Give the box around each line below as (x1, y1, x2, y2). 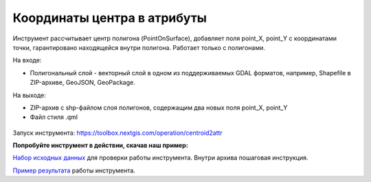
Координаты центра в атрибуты (12, 10, 207, 25)
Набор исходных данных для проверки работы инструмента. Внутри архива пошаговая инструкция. (12, 154, 308, 162)
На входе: (12, 56, 42, 64)
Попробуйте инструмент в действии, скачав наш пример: (12, 141, 188, 150)
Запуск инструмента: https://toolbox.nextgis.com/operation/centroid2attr (12, 129, 223, 137)
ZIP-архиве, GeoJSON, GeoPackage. (30, 79, 135, 87)
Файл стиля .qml (30, 113, 78, 121)
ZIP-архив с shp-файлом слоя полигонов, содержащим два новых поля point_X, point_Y (30, 103, 288, 112)
